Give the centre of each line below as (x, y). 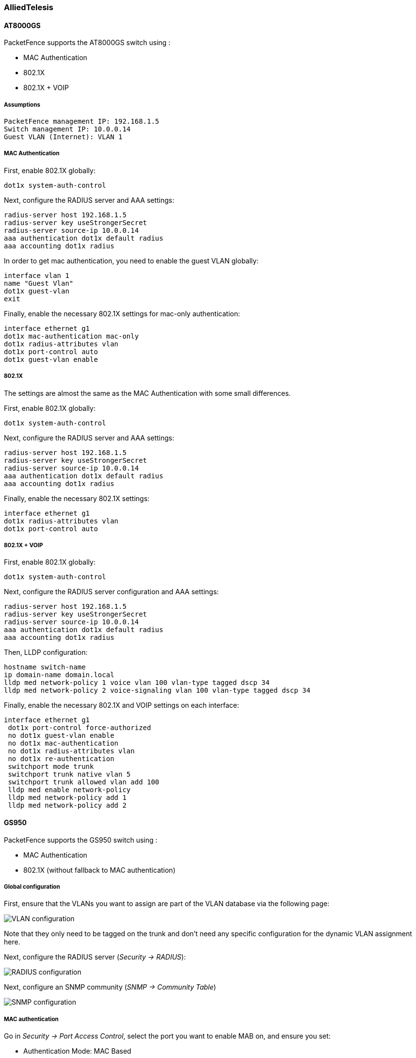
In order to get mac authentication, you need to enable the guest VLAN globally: (131, 260)
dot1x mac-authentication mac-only (72, 336)
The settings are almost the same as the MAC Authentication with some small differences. (147, 393)
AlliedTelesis (29, 7)
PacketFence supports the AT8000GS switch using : (87, 43)
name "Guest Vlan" (39, 283)
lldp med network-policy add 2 (67, 806)
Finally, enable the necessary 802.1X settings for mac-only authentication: (122, 313)
